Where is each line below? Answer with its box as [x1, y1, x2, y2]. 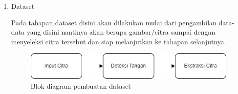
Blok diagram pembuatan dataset [30, 80, 131, 91]
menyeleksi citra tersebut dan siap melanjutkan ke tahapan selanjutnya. [11, 36, 226, 46]
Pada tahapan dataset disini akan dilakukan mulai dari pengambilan [11, 17, 216, 27]
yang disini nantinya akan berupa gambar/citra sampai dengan [26, 27, 216, 37]
